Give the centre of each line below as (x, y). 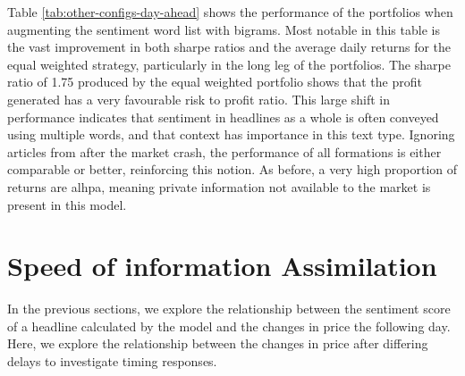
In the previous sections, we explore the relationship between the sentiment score (229, 309)
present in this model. (67, 204)
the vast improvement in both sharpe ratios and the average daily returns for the (229, 47)
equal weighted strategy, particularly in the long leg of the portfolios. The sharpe (229, 64)
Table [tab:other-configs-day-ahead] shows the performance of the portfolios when (230, 12)
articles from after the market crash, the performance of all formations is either (224, 151)
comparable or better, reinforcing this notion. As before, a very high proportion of (232, 169)
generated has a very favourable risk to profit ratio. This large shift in (199, 99)
